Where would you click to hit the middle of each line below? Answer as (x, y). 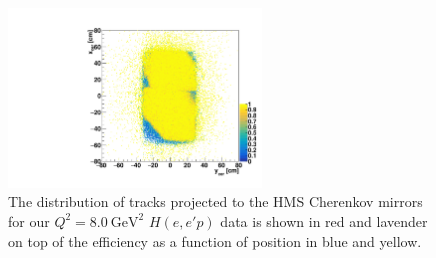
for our (29, 220)
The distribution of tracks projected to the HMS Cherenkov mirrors (215, 201)
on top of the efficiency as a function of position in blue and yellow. (215, 240)
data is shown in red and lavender (324, 220)
